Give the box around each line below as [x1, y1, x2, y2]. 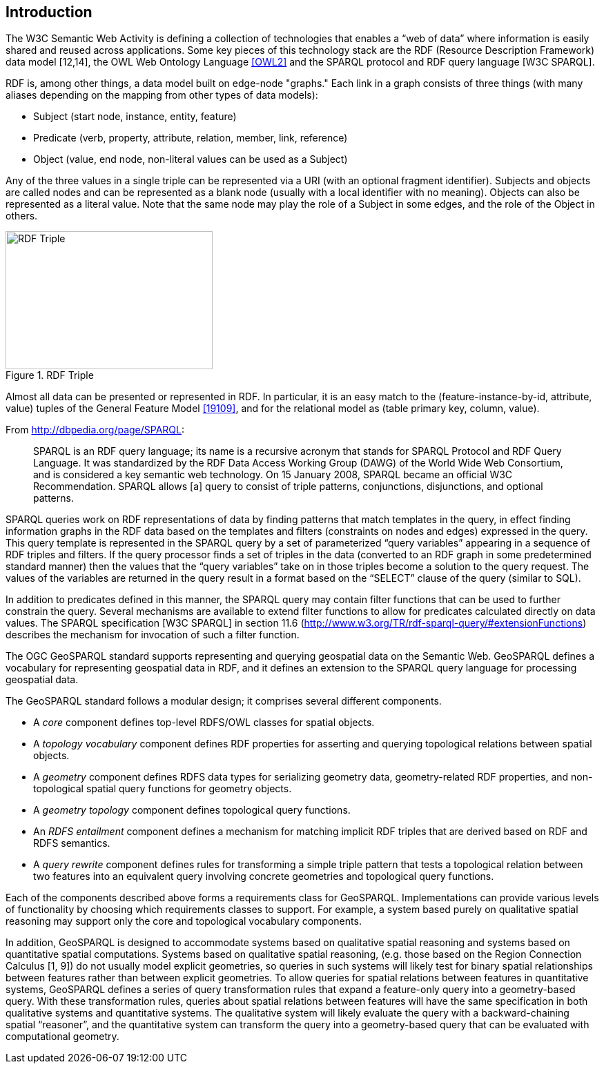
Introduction [6, 3, 92, 21]
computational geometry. [6, 1030, 119, 1043]
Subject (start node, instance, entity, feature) [33, 110, 237, 123]
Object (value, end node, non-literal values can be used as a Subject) [33, 153, 348, 166]
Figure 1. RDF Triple [6, 369, 94, 382]
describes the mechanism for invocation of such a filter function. [6, 629, 300, 641]
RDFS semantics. [33, 837, 110, 850]
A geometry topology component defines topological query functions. [33, 804, 351, 816]
